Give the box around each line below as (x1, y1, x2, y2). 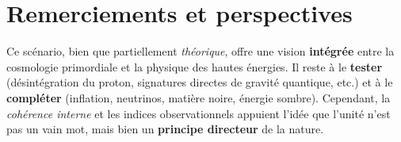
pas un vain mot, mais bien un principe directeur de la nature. (6, 121, 324, 137)
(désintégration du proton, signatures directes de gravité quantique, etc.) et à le (6, 74, 393, 90)
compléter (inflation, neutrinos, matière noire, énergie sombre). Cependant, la (6, 89, 391, 106)
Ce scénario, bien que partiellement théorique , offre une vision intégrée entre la (6, 43, 395, 59)
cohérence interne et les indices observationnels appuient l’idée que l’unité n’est (6, 105, 391, 121)
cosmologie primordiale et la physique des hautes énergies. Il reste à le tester (6, 58, 383, 75)
